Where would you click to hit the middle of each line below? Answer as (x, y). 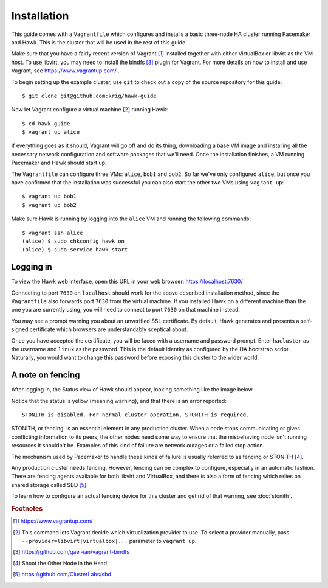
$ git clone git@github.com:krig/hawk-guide (90, 96)
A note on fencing (46, 375)
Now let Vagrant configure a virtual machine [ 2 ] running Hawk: (90, 110)
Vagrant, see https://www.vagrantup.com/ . (65, 71)
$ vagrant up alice (51, 132)
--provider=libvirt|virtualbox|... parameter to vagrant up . (109, 541)
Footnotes (27, 508)
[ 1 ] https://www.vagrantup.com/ (53, 521)
